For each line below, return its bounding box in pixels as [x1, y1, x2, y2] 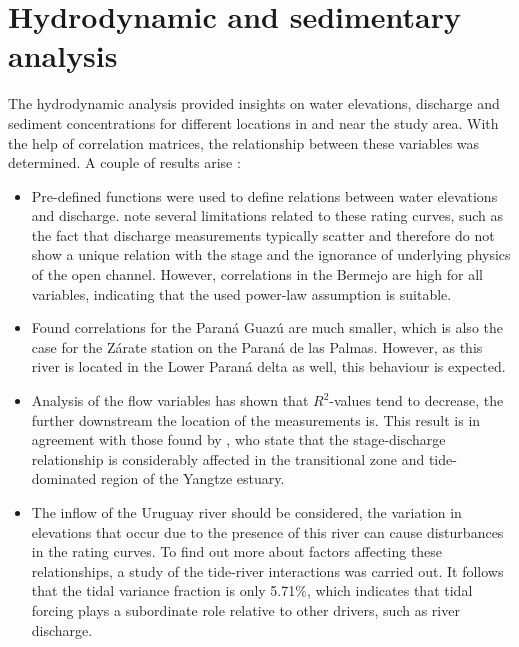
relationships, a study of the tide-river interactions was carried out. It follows [31, 560, 504, 581]
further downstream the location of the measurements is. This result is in [31, 409, 481, 430]
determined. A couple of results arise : [8, 152, 241, 173]
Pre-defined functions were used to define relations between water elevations [31, 185, 498, 206]
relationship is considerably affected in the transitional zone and [31, 448, 425, 469]
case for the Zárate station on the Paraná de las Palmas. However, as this [31, 336, 483, 357]
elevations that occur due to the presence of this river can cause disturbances [31, 521, 504, 542]
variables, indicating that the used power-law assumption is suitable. [31, 283, 452, 304]
